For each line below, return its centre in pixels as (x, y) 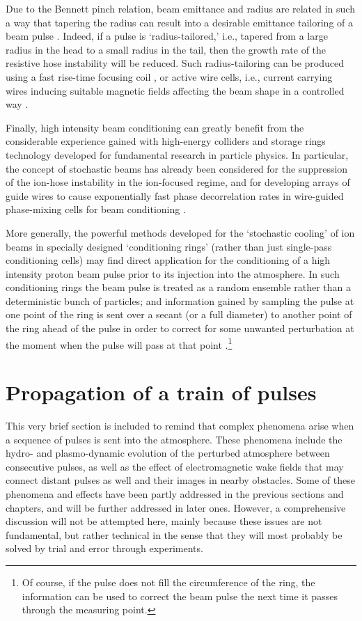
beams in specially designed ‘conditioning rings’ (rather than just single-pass (169, 246)
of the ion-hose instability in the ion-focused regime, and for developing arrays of (178, 182)
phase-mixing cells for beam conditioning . (96, 209)
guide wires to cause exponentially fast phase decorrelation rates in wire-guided (175, 195)
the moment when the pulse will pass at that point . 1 (119, 343)
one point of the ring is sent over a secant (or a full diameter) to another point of (179, 314)
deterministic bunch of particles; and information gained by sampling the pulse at (180, 300)
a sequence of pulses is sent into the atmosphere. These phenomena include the (174, 439)
